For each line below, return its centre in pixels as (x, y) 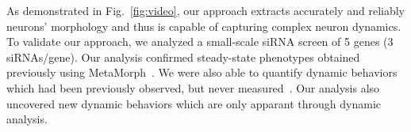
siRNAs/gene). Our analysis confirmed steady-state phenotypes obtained (183, 57)
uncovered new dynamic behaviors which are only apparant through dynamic (194, 103)
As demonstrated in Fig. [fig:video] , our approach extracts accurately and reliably (205, 10)
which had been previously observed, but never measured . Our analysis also (193, 87)
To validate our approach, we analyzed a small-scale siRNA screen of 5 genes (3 (200, 41)
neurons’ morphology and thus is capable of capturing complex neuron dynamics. (204, 26)
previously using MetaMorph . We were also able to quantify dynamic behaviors (202, 72)
